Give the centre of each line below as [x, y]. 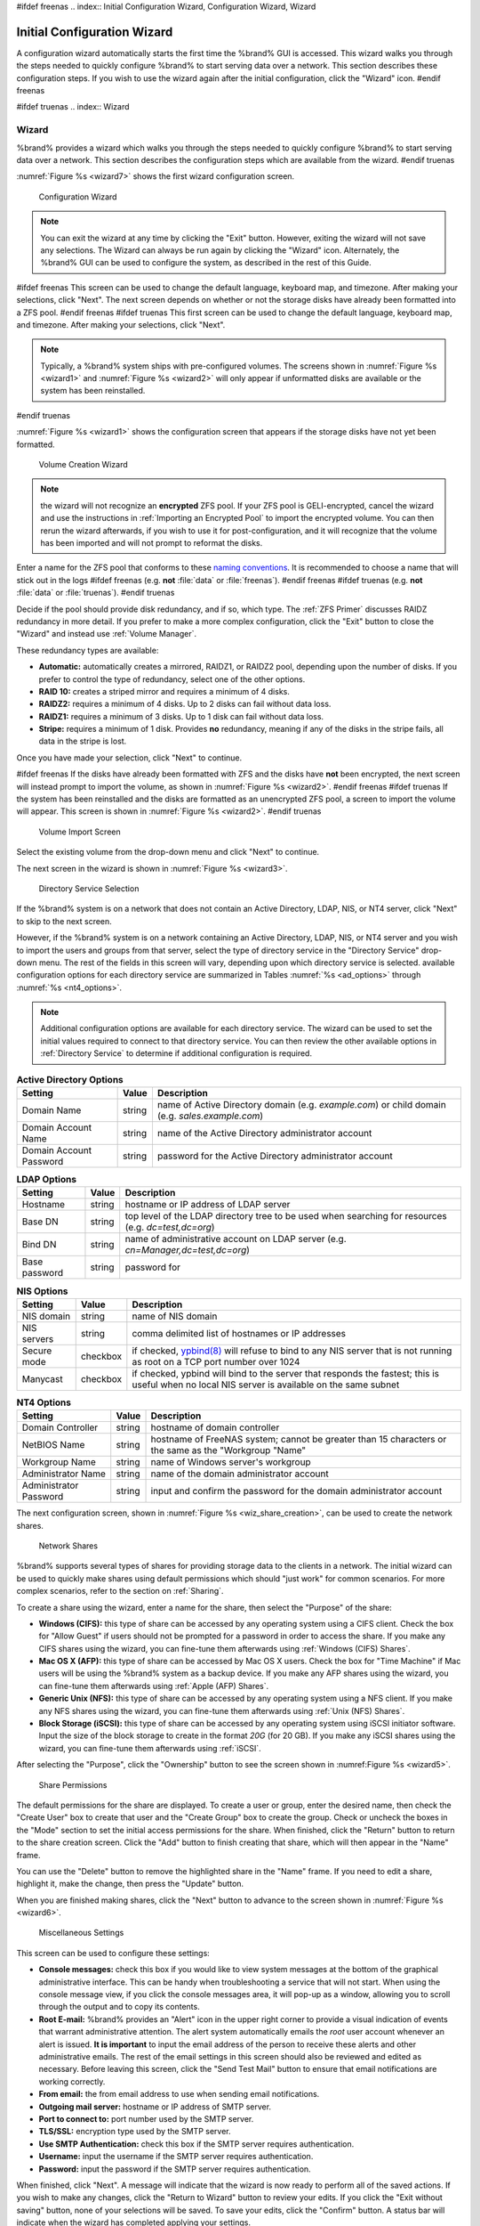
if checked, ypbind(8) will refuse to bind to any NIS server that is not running [292, 1351]
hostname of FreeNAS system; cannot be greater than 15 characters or [299, 1440]
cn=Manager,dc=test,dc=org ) [188, 1250]
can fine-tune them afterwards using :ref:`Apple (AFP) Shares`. [154, 1686]
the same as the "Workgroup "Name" [228, 1450]
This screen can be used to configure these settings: [113, 1953]
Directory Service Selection [89, 888]
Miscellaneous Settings [81, 1933]
